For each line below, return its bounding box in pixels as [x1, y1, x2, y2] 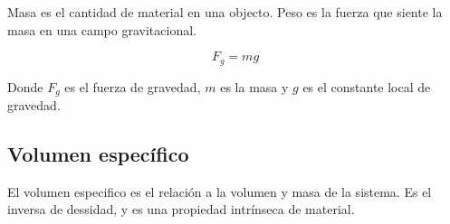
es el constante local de [302, 77, 431, 96]
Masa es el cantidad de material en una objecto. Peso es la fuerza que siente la [7, 3, 443, 21]
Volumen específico [7, 140, 189, 168]
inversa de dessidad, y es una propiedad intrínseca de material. [7, 200, 355, 219]
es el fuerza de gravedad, [64, 77, 201, 96]
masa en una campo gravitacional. [7, 20, 196, 39]
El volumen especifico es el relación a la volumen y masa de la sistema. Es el [7, 182, 432, 201]
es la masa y [220, 77, 289, 96]
